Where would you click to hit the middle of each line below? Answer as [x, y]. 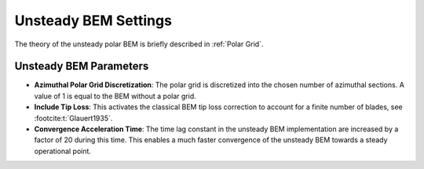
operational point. [63, 151]
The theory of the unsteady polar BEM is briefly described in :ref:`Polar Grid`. [139, 44]
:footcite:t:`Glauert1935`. [73, 118]
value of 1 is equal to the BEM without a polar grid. [115, 96]
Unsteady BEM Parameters [82, 66]
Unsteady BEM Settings [93, 20]
